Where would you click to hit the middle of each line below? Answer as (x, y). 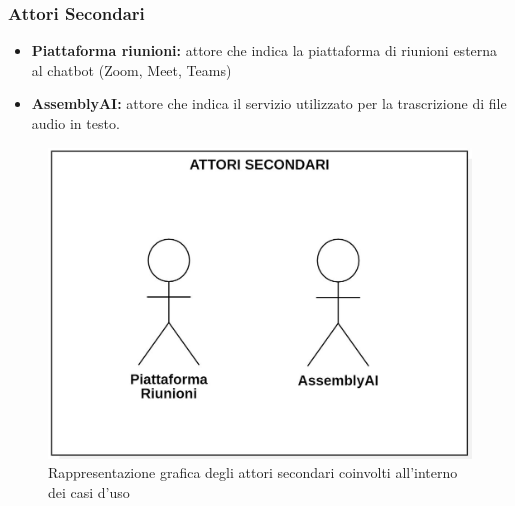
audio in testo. (75, 123)
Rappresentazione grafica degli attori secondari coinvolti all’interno (253, 472)
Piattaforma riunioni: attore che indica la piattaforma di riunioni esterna (264, 50)
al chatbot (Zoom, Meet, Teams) (131, 69)
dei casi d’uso (89, 491)
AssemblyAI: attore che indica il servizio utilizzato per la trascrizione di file (269, 103)
